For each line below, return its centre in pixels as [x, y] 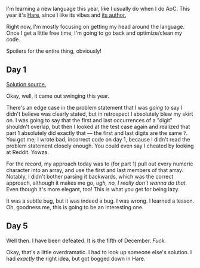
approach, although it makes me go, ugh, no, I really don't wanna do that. [97, 183]
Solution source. [26, 84]
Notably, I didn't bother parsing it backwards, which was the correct [90, 176]
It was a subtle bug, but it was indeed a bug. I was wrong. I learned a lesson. [100, 201]
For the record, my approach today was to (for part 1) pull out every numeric [100, 164]
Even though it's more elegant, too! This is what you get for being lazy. [93, 189]
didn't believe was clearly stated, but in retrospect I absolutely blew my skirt [100, 114]
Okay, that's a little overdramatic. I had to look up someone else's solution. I [99, 252]
